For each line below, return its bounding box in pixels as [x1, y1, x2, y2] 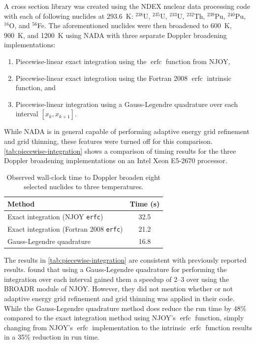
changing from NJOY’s [4, 322, 73, 332]
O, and [9, 20, 30, 31]
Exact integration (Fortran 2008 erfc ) [7, 223, 123, 234]
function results [205, 322, 252, 332]
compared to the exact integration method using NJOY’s [4, 312, 176, 323]
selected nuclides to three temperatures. [24, 181, 144, 192]
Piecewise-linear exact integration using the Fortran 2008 [15, 72, 188, 83]
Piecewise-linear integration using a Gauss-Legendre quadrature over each [15, 99, 238, 109]
